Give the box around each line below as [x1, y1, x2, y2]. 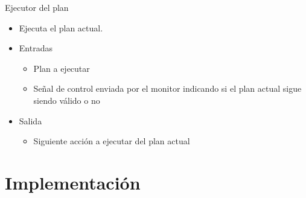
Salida [19, 114, 42, 127]
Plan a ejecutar [33, 62, 90, 74]
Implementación [5, 170, 141, 194]
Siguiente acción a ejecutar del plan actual [33, 135, 190, 147]
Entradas [19, 42, 53, 54]
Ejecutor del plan [5, 1, 69, 13]
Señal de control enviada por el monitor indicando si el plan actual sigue [33, 82, 302, 95]
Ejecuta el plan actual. [19, 21, 103, 34]
